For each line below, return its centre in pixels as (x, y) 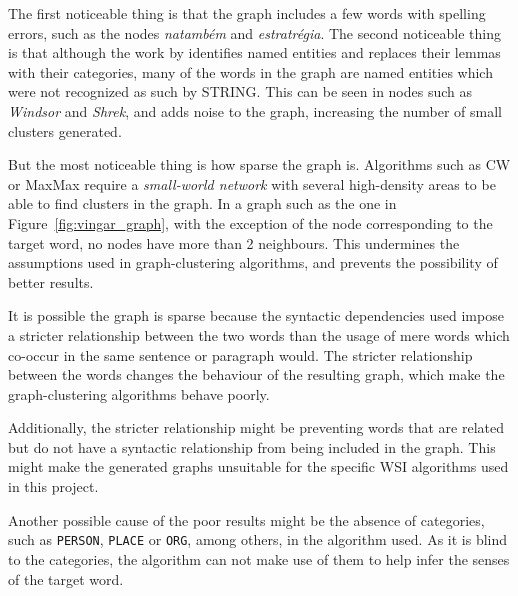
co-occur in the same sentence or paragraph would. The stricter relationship (240, 354)
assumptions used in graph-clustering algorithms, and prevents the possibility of (253, 262)
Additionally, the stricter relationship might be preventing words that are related (256, 427)
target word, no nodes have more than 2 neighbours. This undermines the (234, 242)
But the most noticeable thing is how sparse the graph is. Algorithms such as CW (259, 164)
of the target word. (66, 578)
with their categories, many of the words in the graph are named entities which (250, 71)
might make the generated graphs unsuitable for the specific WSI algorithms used (258, 466)
